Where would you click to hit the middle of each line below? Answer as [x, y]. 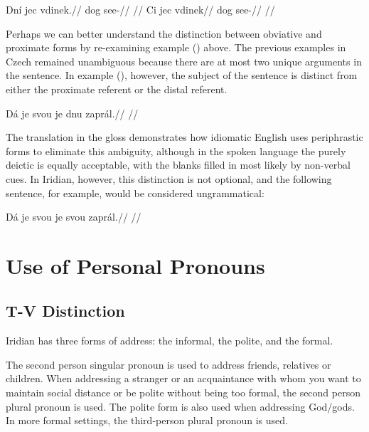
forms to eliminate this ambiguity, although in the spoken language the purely [176, 151]
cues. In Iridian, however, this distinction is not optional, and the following [169, 178]
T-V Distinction [65, 311]
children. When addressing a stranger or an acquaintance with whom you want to [183, 378]
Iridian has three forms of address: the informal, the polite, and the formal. [170, 341]
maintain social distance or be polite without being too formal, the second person [183, 393]
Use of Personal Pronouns [135, 265]
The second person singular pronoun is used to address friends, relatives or [169, 364]
